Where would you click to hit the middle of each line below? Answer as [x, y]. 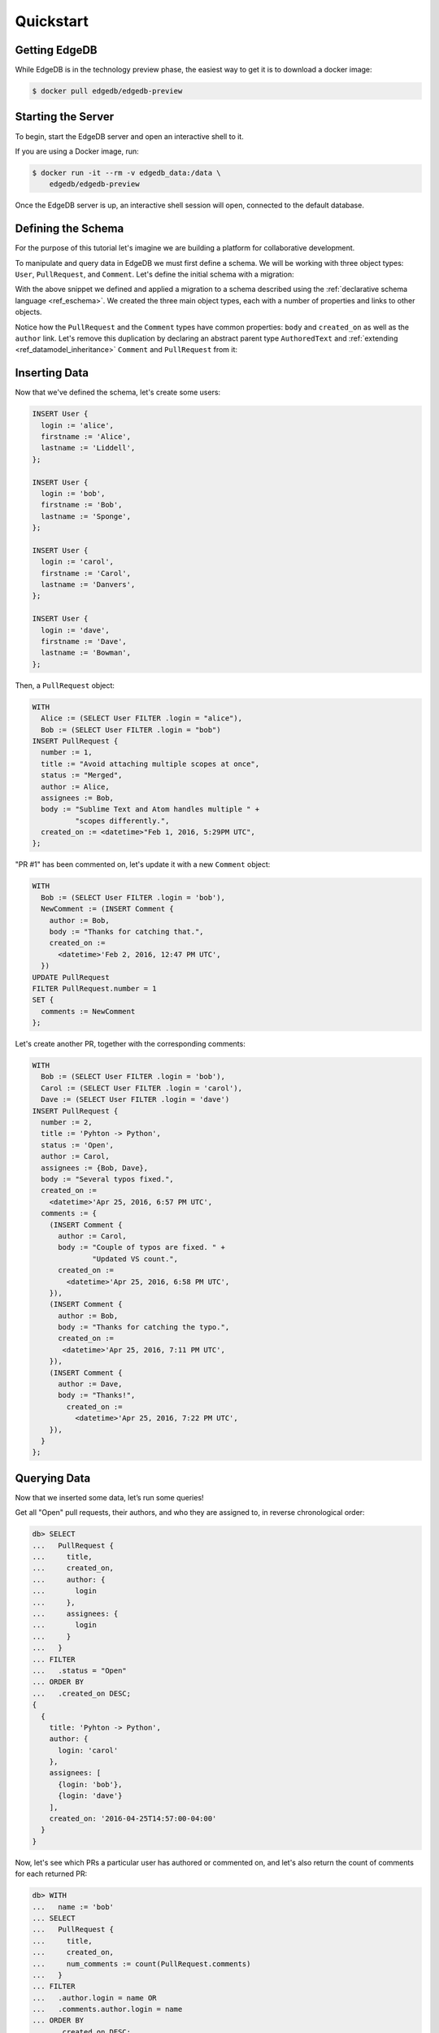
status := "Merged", [82, 775]
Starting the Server [65, 117]
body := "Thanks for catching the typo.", [144, 1327]
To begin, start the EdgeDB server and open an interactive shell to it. [129, 136]
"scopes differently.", [122, 821]
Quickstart [52, 21]
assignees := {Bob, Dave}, [95, 1168]
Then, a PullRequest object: [65, 685]
